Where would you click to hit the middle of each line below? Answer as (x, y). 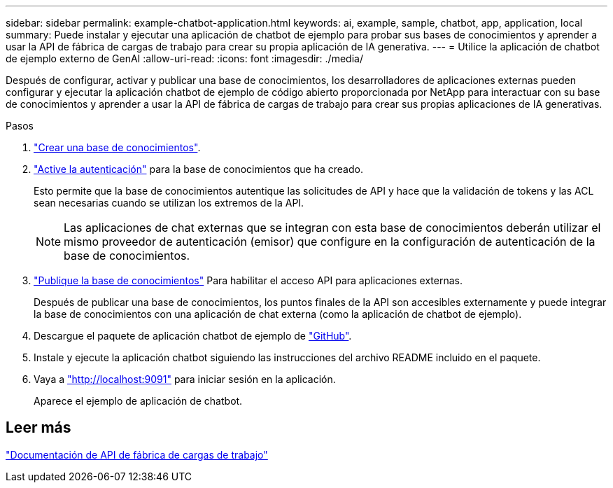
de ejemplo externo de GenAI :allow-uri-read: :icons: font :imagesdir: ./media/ (184, 58)
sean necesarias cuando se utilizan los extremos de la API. (169, 203)
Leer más (38, 428)
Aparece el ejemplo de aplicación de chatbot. (138, 401)
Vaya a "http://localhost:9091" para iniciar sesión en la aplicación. (185, 379)
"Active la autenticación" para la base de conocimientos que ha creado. (198, 169)
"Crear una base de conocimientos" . (117, 147)
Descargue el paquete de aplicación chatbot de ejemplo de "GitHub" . (193, 336)
